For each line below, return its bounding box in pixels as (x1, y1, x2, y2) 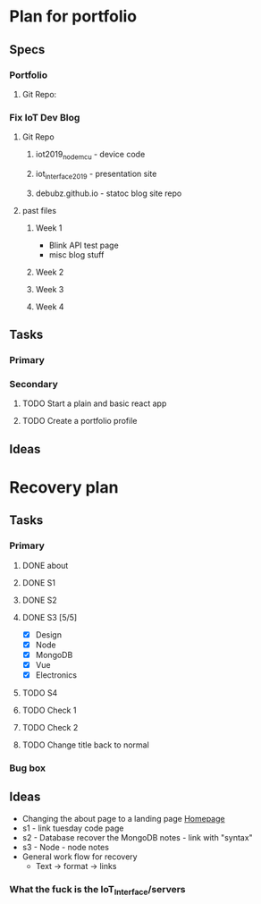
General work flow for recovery (21, 851, 138, 862)
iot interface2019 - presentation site (35, 168, 157, 181)
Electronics (35, 669, 78, 680)
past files (21, 205, 56, 215)
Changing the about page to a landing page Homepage (21, 813, 225, 824)
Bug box (9, 762, 46, 774)
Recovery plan (9, 477, 119, 497)
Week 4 (35, 301, 64, 312)
